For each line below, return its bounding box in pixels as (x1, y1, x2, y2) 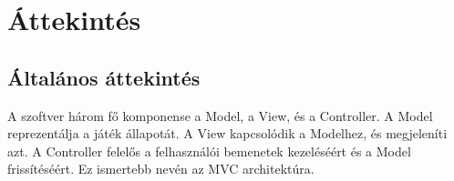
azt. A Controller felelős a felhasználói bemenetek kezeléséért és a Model (7, 141, 411, 160)
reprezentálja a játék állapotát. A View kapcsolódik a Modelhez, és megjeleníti (7, 124, 448, 143)
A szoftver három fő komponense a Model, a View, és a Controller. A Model (7, 106, 433, 125)
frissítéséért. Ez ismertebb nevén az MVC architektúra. (7, 159, 315, 178)
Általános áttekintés (7, 63, 201, 91)
